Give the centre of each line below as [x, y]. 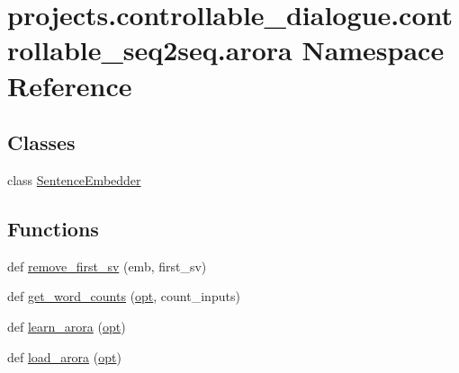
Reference [70, 85]
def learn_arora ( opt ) [67, 326]
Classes [41, 142]
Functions [53, 228]
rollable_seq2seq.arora [150, 50]
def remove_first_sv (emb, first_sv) [107, 266]
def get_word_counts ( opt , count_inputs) [124, 296]
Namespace [373, 50]
